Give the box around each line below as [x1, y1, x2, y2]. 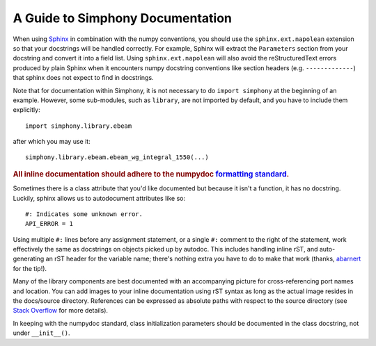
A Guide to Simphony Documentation [13, 10, 233, 26]
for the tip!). [13, 264, 47, 272]
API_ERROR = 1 [25, 220, 73, 228]
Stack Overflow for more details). [13, 306, 108, 315]
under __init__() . [13, 329, 70, 337]
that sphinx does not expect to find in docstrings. [13, 74, 154, 82]
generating [13, 254, 45, 263]
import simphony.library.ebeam [25, 122, 132, 130]
